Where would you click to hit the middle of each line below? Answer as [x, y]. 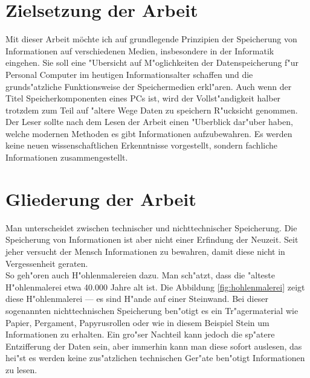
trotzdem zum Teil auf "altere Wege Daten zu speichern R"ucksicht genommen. [152, 110]
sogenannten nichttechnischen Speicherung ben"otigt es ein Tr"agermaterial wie [152, 310]
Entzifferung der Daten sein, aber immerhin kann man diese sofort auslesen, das [154, 346]
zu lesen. [21, 369]
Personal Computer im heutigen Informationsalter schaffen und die [129, 74]
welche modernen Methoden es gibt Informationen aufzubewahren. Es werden [149, 133]
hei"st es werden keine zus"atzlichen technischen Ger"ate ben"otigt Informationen [155, 358]
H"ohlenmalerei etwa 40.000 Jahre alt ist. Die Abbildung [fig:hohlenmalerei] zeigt [155, 287]
